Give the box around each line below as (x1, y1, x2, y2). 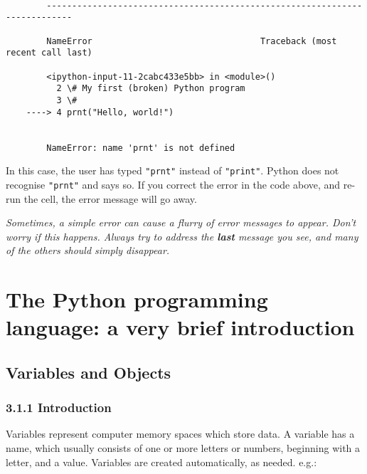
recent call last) (6, 48, 92, 58)
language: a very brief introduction (6, 312, 355, 342)
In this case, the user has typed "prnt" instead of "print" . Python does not (6, 163, 339, 178)
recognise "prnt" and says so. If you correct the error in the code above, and (6, 177, 341, 191)
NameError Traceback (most (46, 36, 337, 46)
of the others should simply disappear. (6, 243, 170, 258)
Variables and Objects (6, 361, 171, 383)
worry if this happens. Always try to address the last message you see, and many (6, 228, 358, 243)
